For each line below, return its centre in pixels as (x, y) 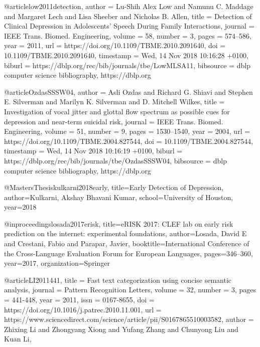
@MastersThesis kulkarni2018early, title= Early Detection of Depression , (114, 187)
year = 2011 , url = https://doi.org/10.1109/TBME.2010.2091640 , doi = (115, 45)
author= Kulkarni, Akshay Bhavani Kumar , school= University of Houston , (119, 197)
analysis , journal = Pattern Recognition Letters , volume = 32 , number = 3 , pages (130, 290)
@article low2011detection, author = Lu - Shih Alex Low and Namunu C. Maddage (129, 6)
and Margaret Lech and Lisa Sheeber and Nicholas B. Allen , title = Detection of (128, 16)
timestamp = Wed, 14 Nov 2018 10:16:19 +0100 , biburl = (93, 151)
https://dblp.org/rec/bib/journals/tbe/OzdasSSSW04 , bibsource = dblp (115, 160)
